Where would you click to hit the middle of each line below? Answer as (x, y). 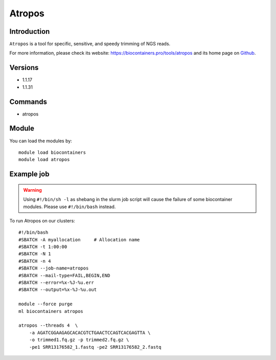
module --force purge (45, 304)
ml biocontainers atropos (51, 311)
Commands (28, 102)
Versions (24, 68)
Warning (32, 190)
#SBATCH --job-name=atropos (54, 268)
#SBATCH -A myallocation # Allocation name (79, 240)
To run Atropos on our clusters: (42, 220)
